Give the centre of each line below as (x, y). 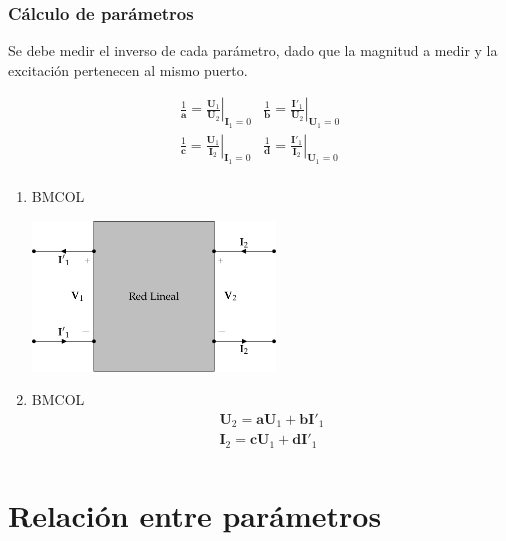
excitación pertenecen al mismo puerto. (128, 69)
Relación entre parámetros (195, 515)
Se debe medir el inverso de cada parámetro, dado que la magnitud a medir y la (253, 50)
